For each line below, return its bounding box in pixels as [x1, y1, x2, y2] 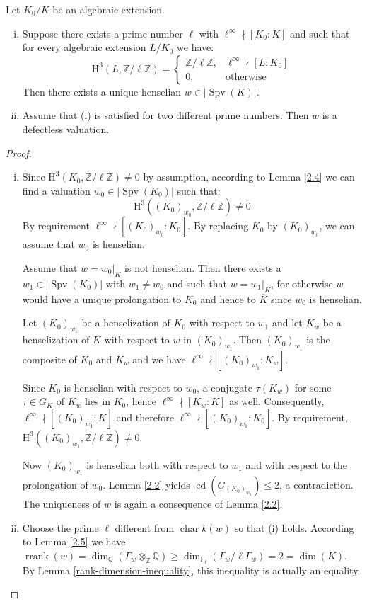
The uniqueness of [22, 496, 101, 511]
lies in [85, 394, 110, 409]
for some [294, 380, 332, 394]
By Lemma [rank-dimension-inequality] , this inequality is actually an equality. [22, 562, 361, 577]
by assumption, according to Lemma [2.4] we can [143, 169, 355, 184]
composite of [22, 351, 77, 366]
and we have [132, 351, 186, 366]
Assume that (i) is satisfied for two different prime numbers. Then [22, 108, 309, 122]
